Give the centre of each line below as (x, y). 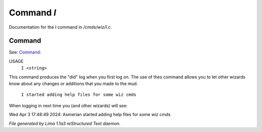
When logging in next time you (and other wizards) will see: (68, 105)
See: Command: (25, 52)
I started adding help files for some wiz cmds (79, 95)
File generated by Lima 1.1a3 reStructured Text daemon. (65, 123)
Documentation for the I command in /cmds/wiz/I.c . (60, 27)
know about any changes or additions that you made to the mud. (74, 84)
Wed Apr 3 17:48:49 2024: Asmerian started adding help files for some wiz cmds (90, 115)
